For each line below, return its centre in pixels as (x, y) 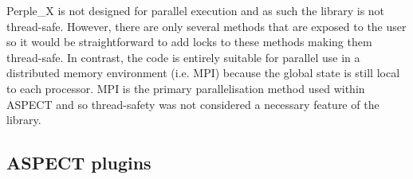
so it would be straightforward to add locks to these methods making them (189, 42)
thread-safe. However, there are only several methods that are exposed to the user (206, 26)
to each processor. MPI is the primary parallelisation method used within (186, 88)
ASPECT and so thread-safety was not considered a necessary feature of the (193, 104)
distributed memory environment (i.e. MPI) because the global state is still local (203, 73)
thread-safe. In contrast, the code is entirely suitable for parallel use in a (183, 57)
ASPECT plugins (79, 163)
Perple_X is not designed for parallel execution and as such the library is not (196, 10)
